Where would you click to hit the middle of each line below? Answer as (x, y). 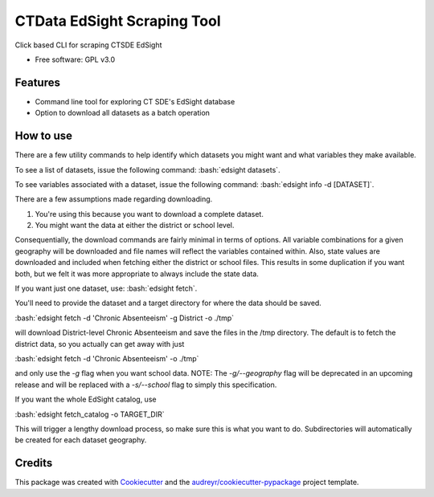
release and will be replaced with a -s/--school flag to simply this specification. (146, 385)
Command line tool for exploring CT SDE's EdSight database (135, 101)
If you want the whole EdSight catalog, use (86, 399)
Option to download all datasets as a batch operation (123, 113)
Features (37, 82)
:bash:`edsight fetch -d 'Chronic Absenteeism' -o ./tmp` (107, 358)
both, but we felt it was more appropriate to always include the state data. (137, 274)
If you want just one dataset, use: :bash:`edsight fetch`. (106, 288)
